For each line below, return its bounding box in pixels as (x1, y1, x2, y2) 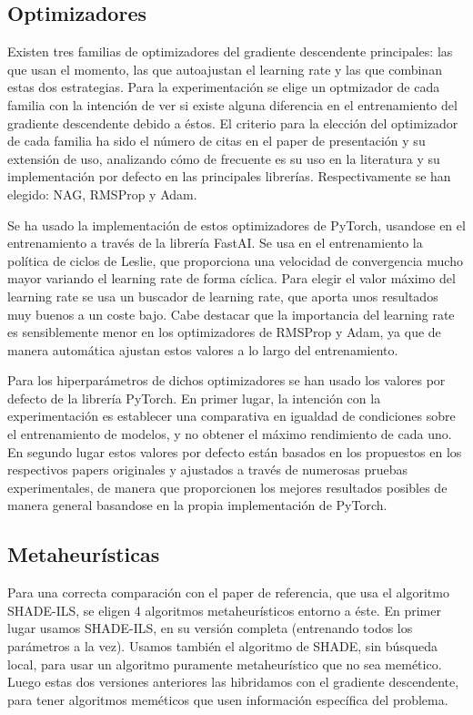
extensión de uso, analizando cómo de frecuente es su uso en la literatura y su (7, 148, 440, 168)
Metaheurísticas (7, 540, 160, 568)
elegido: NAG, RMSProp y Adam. (7, 184, 197, 203)
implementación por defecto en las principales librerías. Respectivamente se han (7, 167, 451, 186)
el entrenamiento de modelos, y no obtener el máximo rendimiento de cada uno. (7, 424, 452, 444)
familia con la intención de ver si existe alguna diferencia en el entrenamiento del (7, 95, 458, 114)
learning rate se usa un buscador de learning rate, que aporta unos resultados (7, 286, 438, 305)
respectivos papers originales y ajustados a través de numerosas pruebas (7, 460, 408, 479)
